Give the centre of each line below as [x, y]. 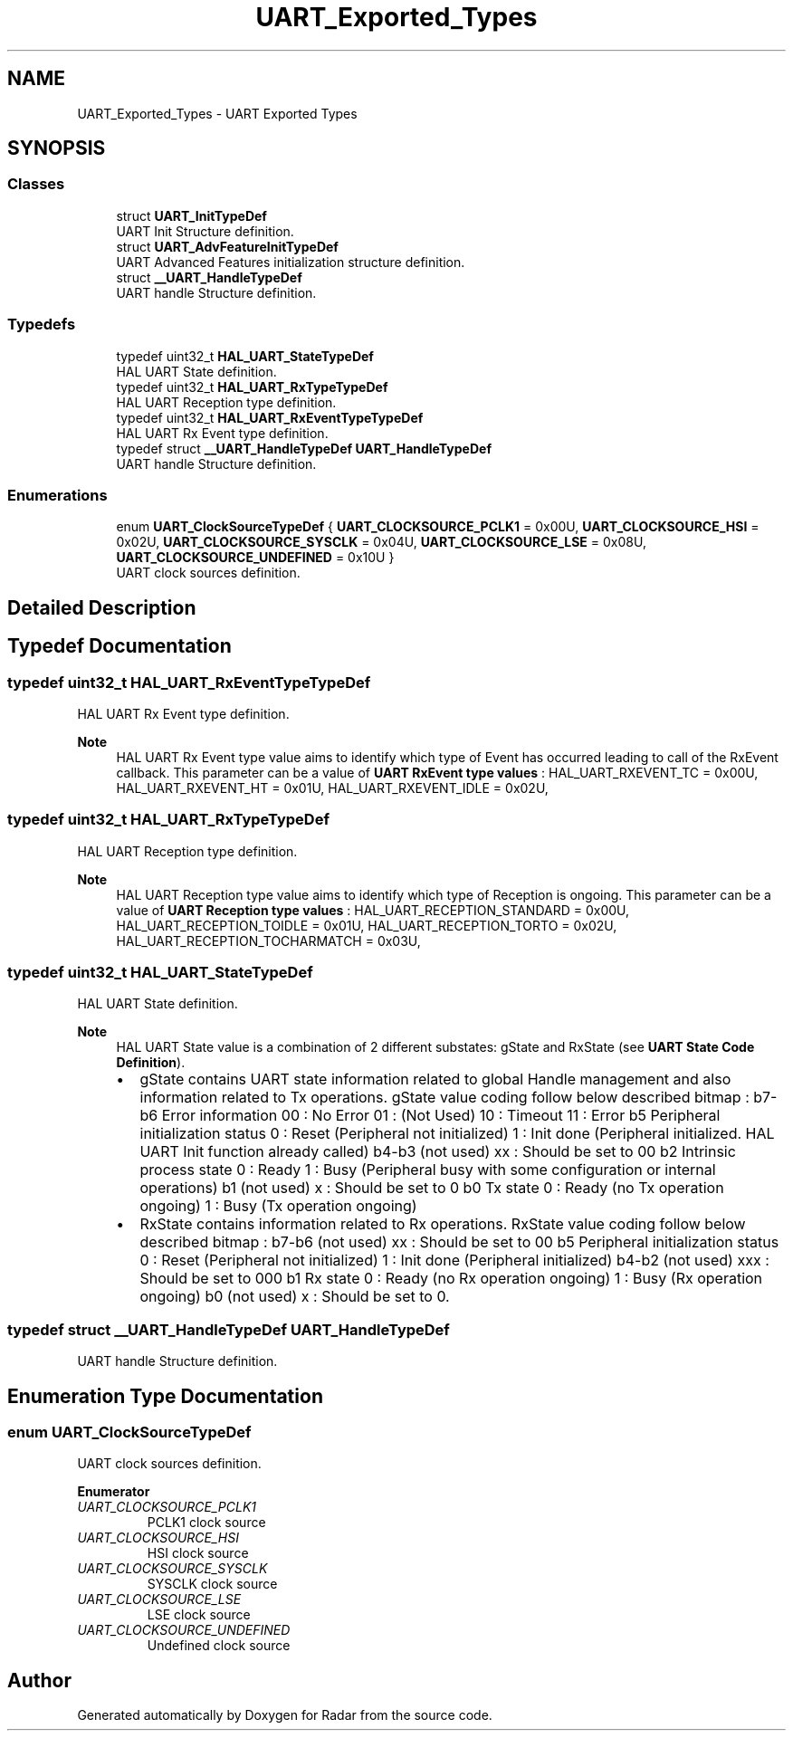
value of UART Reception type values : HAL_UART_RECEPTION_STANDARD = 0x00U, [373, 910]
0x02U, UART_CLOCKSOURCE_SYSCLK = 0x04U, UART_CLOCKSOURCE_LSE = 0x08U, [381, 542]
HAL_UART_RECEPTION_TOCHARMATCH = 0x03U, [268, 941]
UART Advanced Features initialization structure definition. [291, 262]
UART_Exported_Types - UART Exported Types [217, 113]
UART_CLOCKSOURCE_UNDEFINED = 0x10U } [255, 558]
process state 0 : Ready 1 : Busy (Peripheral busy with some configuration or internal [428, 1170]
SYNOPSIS [57, 148]
